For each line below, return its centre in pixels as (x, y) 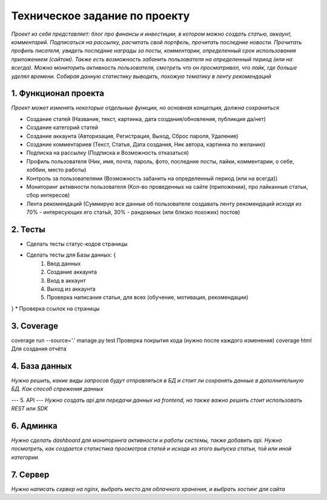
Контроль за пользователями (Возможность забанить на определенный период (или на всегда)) (152, 178)
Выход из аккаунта (71, 289)
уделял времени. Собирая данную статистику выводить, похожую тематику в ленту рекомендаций (141, 76)
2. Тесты (28, 229)
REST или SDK (30, 409)
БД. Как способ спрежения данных (57, 389)
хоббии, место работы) (56, 170)
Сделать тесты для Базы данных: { (71, 255)
